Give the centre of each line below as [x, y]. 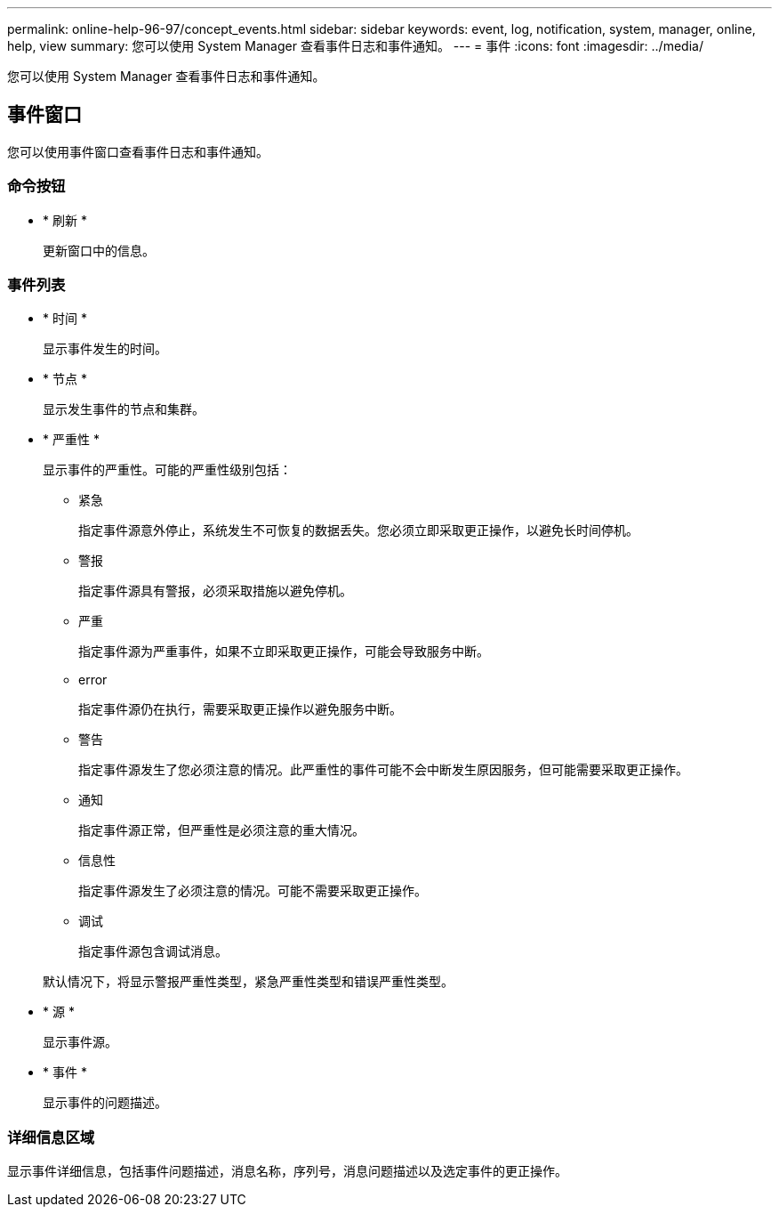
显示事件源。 [80, 1042]
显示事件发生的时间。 [105, 349]
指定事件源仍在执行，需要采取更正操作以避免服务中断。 [240, 709]
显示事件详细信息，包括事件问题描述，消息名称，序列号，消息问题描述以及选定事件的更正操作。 [287, 1171]
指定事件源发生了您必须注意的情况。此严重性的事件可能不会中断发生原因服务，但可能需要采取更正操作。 [383, 770]
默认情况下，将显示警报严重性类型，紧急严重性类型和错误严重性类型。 [248, 982]
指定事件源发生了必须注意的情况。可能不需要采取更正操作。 [253, 891]
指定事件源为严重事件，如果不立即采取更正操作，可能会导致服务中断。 [284, 652]
